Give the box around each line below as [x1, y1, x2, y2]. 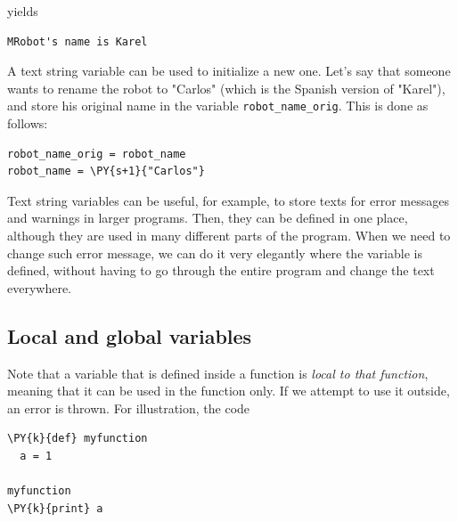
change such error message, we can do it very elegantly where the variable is [7, 243, 422, 262]
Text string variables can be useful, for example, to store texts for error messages [7, 191, 449, 209]
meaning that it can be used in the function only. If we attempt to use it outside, [7, 381, 450, 400]
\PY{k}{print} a [7, 502, 103, 515]
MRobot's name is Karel [7, 35, 148, 48]
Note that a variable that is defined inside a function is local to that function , [7, 363, 429, 382]
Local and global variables [7, 322, 252, 349]
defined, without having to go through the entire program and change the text [7, 261, 435, 280]
